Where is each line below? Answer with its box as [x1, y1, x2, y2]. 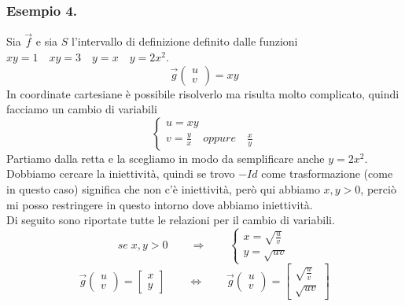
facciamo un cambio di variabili [6, 101, 157, 117]
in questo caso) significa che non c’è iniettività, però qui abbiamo [6, 181, 320, 197]
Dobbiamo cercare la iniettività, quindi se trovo [6, 165, 235, 182]
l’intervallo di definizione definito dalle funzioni [72, 33, 298, 50]
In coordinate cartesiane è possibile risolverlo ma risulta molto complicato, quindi [6, 85, 399, 101]
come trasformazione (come [261, 165, 393, 182]
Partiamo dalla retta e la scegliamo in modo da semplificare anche [6, 149, 325, 166]
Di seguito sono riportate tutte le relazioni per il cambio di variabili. [6, 212, 335, 228]
